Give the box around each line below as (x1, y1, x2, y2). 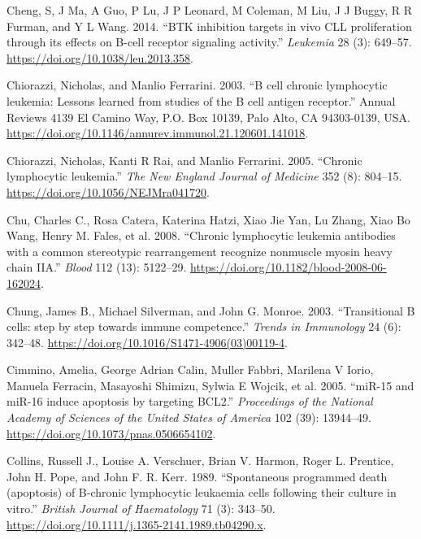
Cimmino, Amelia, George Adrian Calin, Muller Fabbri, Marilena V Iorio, (7, 361, 374, 378)
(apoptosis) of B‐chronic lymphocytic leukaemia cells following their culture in (7, 484, 397, 501)
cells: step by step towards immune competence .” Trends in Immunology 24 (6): (7, 318, 401, 335)
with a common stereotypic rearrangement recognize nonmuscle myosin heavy (7, 242, 393, 259)
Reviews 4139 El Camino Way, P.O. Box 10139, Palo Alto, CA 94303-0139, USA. (7, 108, 410, 125)
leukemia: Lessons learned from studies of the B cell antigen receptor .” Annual (7, 92, 396, 109)
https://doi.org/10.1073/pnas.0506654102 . (7, 424, 216, 441)
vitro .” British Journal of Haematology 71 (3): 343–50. (7, 500, 276, 517)
